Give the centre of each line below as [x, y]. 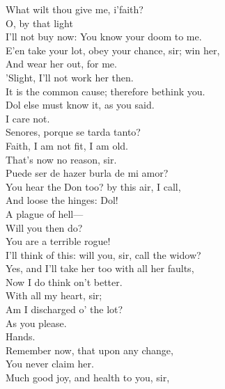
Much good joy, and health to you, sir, [88, 378]
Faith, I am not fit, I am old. [67, 145]
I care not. [28, 118]
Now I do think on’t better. [64, 281]
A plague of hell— [45, 213]
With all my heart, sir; [54, 295]
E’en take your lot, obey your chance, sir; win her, [113, 50]
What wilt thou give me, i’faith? [75, 9]
